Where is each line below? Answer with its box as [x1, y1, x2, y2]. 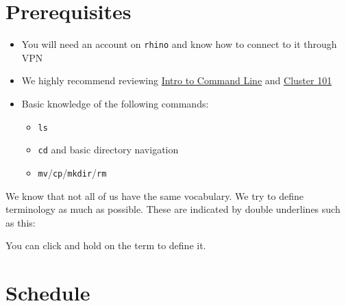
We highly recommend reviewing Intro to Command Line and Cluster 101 [21, 73, 332, 88]
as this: [5, 215, 36, 229]
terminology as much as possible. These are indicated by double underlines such [5, 202, 341, 216]
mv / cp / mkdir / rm [38, 165, 107, 179]
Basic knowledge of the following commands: [21, 96, 209, 110]
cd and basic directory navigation [38, 142, 179, 157]
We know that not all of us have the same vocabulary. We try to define [5, 188, 304, 203]
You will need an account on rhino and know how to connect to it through [21, 37, 337, 51]
